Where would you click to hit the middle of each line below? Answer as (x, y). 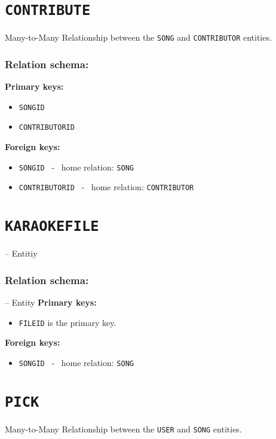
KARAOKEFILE (52, 226)
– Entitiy (21, 253)
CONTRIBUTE (48, 10)
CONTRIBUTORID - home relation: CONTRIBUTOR (106, 187)
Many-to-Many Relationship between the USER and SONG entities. (123, 429)
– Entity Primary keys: (51, 302)
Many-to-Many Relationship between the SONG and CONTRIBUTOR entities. (138, 37)
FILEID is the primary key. (68, 322)
